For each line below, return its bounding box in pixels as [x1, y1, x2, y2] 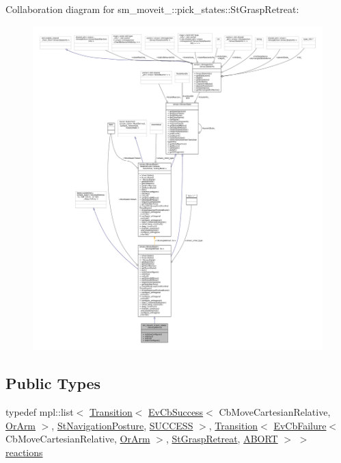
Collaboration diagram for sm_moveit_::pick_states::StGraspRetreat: [5, 2, 299, 16]
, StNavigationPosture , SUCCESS [51, 418, 193, 432]
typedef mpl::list [5, 404, 74, 418]
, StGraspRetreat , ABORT [165, 431, 278, 446]
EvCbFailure [273, 418, 327, 432]
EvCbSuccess [148, 404, 204, 418]
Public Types [5, 373, 101, 394]
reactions [5, 445, 43, 459]
